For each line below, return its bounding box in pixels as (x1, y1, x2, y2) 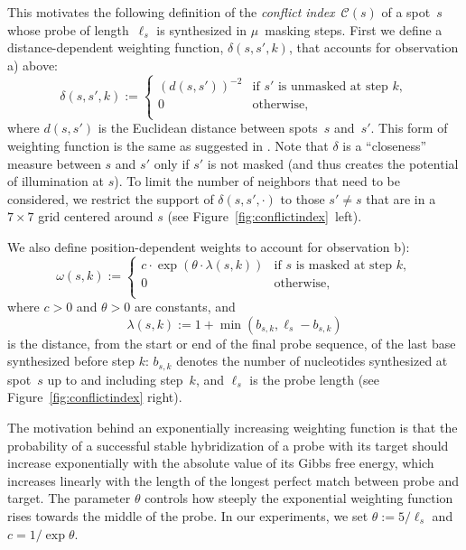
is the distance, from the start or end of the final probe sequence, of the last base (7, 333, 456, 352)
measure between (7, 154, 101, 172)
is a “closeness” (342, 136, 427, 155)
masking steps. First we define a (265, 20, 443, 39)
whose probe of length (7, 20, 129, 39)
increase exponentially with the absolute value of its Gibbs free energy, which (7, 453, 434, 472)
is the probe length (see (249, 369, 380, 388)
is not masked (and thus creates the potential (207, 154, 459, 172)
